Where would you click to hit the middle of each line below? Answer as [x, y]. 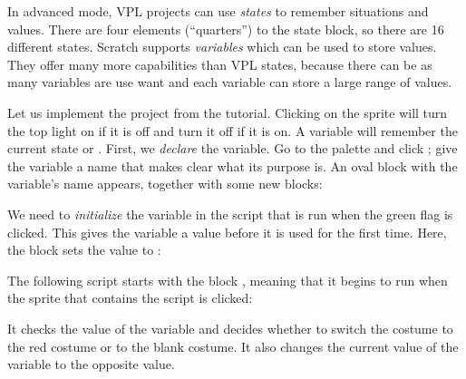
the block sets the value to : [84, 250]
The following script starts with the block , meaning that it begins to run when [228, 280]
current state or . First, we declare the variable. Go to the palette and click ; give [233, 148]
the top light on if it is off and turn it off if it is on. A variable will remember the [233, 130]
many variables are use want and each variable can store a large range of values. [230, 82]
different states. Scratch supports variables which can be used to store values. [222, 47]
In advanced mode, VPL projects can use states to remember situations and [218, 11]
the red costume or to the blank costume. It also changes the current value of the [233, 346]
